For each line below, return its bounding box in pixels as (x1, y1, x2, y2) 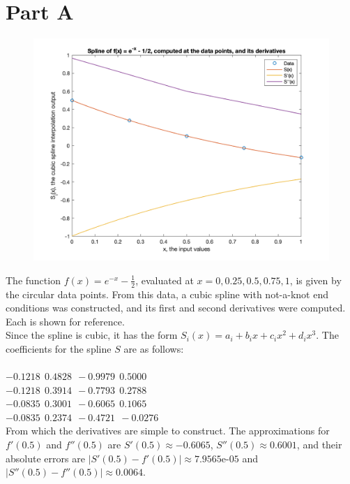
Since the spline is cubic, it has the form (6, 328, 178, 342)
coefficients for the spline (6, 341, 112, 355)
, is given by (289, 272, 342, 287)
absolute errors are (6, 450, 85, 465)
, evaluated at (135, 272, 194, 287)
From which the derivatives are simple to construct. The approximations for (6, 423, 330, 438)
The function (6, 272, 61, 287)
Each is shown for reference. (6, 314, 125, 328)
